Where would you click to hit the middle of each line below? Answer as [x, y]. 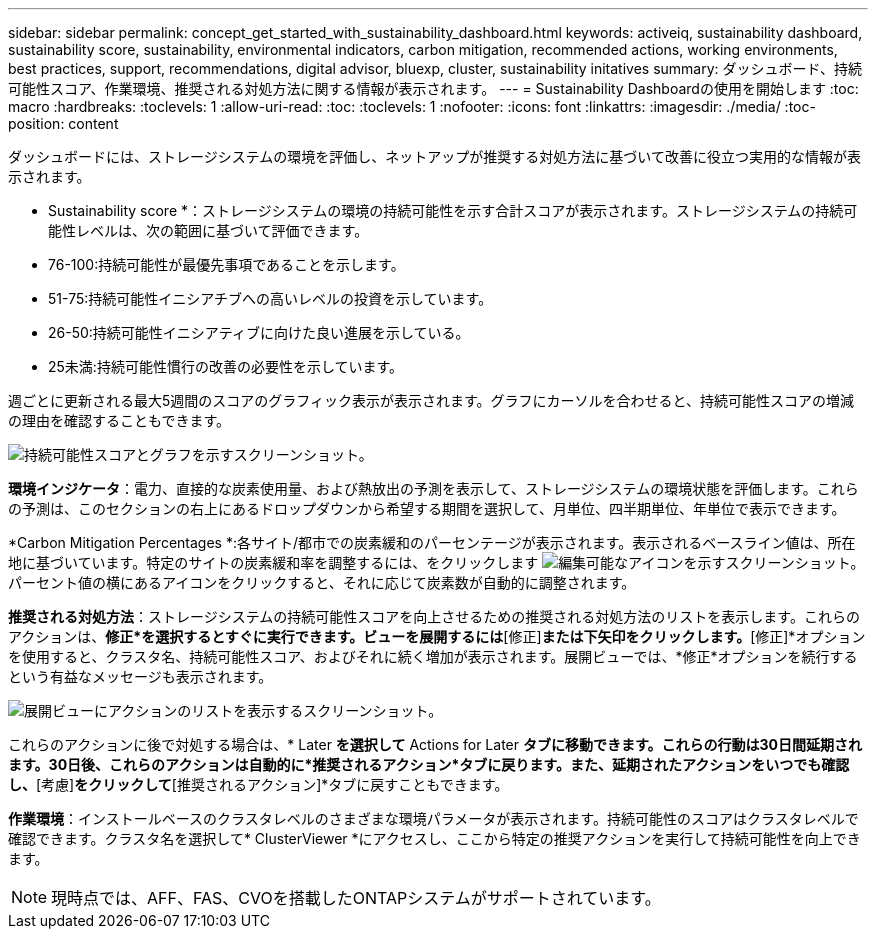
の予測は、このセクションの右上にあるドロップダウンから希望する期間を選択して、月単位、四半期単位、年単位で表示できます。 [427, 508]
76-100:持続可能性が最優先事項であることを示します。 [226, 264]
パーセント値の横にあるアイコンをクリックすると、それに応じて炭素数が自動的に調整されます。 [322, 582]
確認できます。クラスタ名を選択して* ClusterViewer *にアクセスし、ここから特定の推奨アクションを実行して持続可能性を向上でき [434, 838]
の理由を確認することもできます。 [119, 420]
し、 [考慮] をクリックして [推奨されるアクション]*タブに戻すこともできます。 [258, 784]
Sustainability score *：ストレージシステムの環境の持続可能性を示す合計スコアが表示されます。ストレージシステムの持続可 [453, 210]
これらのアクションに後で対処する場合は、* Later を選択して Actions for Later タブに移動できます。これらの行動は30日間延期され [435, 744]
